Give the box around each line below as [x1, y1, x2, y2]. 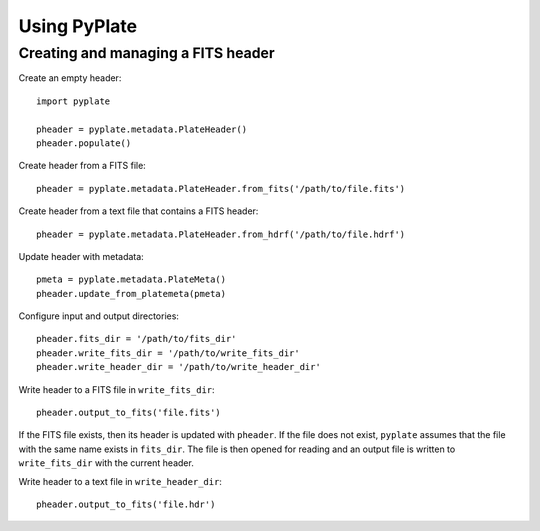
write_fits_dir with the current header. [18, 457, 194, 469]
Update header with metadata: [18, 250, 144, 262]
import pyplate [36, 95, 111, 107]
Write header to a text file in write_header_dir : [18, 475, 222, 487]
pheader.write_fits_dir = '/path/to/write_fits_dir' [36, 347, 300, 359]
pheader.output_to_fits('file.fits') [36, 407, 222, 419]
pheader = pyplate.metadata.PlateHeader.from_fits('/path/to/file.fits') [36, 183, 406, 194]
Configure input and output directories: [18, 310, 180, 322]
